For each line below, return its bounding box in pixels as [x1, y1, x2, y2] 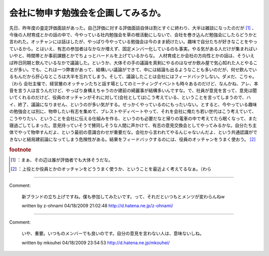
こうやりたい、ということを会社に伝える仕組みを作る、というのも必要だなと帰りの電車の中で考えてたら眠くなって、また [9, 115, 258, 122]
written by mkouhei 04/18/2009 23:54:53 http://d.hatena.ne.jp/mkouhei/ [21, 240, 170, 246]
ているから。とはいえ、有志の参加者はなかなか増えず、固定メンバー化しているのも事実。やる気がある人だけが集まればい [9, 45, 258, 52]
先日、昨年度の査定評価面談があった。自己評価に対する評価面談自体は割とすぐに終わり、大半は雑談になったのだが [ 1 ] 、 [9, 25, 257, 31]
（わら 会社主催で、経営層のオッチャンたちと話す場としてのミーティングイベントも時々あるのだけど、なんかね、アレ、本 [9, 80, 259, 87]
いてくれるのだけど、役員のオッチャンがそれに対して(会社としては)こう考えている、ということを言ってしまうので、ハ [9, 95, 251, 101]
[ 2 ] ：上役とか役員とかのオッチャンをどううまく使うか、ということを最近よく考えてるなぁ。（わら [10, 166, 212, 172]
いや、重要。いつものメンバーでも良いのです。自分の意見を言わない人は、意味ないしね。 [21, 231, 204, 237]
